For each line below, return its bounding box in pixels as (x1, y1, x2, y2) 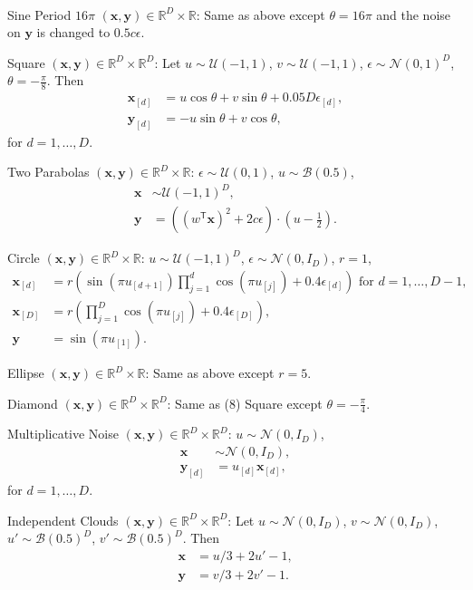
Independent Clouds (7, 510, 119, 529)
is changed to (36, 23, 111, 42)
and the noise (376, 5, 451, 24)
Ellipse (7, 363, 44, 382)
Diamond (7, 393, 58, 412)
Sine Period (7, 5, 72, 24)
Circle (7, 248, 40, 267)
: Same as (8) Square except (167, 393, 323, 412)
